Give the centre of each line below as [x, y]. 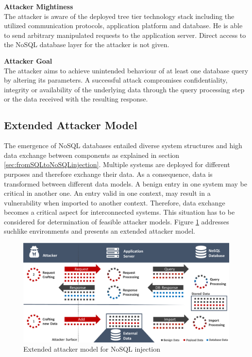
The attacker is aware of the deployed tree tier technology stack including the [119, 16]
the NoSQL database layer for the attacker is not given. [87, 44]
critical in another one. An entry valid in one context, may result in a [107, 193]
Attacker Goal [28, 60]
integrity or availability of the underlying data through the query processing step [124, 89]
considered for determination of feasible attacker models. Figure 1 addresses [117, 221]
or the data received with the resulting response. [76, 99]
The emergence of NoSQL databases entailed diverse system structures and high [123, 145]
